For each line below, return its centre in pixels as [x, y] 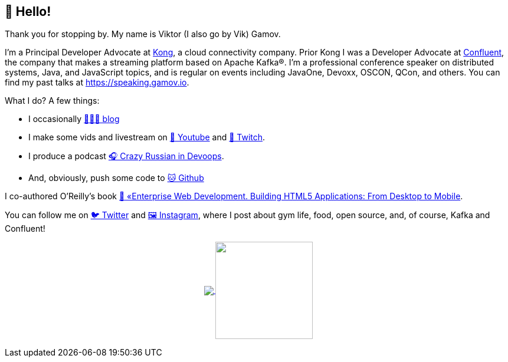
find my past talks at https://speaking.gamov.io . [97, 83]
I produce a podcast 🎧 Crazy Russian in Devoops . [126, 156]
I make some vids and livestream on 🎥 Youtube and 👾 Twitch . [147, 137]
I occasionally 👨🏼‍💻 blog [74, 119]
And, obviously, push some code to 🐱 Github [116, 178]
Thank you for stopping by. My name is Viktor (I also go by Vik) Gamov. [143, 34]
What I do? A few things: [52, 101]
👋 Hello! [28, 11]
